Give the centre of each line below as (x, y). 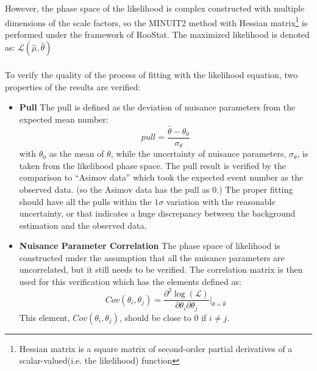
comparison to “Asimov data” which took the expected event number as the (161, 177)
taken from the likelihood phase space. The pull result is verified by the (152, 165)
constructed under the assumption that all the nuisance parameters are (152, 257)
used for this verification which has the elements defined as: (130, 282)
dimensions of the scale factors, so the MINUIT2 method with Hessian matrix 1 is (156, 21)
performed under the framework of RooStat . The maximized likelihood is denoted (157, 34)
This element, (45, 317)
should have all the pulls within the (85, 201)
